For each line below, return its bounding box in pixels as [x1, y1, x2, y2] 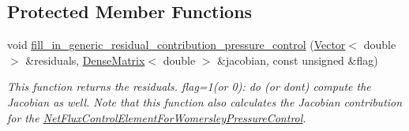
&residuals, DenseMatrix [25, 51, 145, 68]
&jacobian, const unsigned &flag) [217, 51, 378, 68]
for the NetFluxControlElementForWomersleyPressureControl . [7, 109, 306, 125]
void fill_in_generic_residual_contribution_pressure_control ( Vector [7, 36, 346, 53]
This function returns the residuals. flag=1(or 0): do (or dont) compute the [7, 78, 371, 95]
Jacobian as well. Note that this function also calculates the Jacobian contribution [7, 93, 403, 110]
